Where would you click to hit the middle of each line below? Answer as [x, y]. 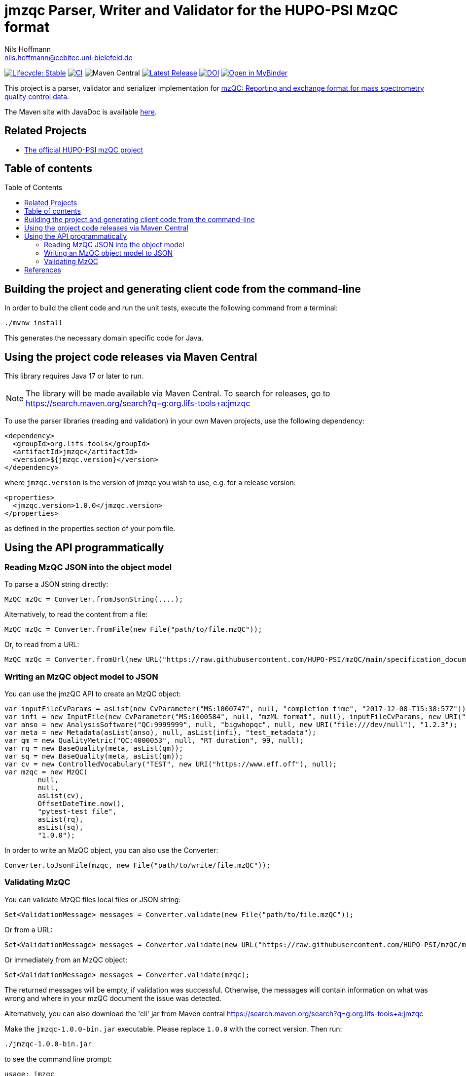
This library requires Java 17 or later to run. [74, 376]
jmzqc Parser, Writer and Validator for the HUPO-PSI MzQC [201, 10]
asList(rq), [61, 820]
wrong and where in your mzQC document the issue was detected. [113, 998]
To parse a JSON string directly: [56, 584]
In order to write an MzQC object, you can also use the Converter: [111, 850]
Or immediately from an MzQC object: [66, 960]
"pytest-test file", [77, 812]
